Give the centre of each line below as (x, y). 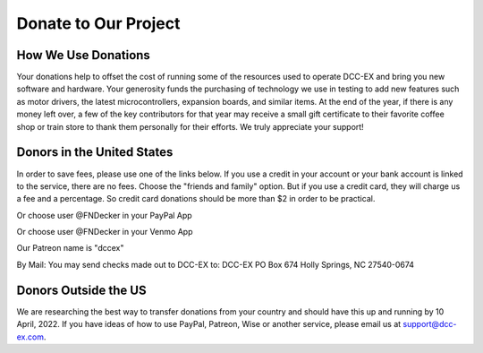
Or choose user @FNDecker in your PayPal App (104, 215)
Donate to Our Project (98, 23)
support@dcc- (430, 324)
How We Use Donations (84, 55)
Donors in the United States (95, 152)
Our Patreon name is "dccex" (70, 248)
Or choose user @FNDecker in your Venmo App (105, 232)
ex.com (30, 337)
